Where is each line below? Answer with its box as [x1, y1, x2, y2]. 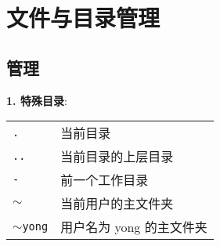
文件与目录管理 [6, 2, 160, 34]
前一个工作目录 [60, 171, 149, 190]
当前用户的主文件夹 [60, 194, 174, 213]
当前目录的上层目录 [60, 147, 174, 166]
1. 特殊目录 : [6, 92, 67, 108]
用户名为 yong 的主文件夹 [60, 218, 207, 237]
